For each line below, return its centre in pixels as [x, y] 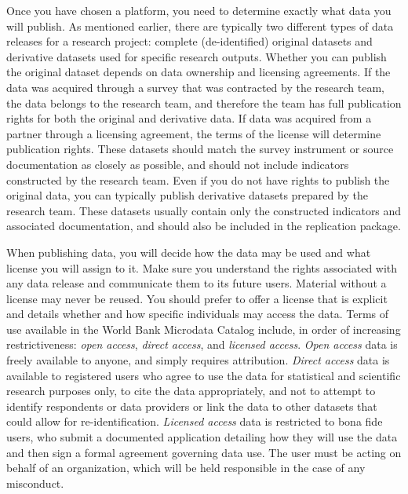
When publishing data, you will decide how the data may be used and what [189, 252]
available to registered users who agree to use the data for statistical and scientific [204, 375]
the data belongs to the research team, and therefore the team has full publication [204, 102]
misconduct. [35, 483]
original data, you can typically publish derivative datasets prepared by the [187, 195]
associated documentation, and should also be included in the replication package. [204, 226]
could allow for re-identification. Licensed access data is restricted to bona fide [195, 421]
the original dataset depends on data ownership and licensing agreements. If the [199, 72]
